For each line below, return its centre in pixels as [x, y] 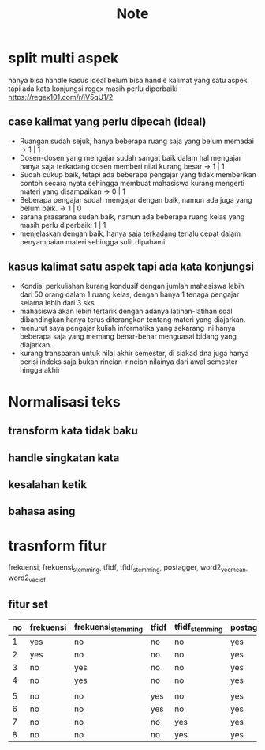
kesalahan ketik [48, 485]
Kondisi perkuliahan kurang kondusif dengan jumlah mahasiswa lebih [132, 286]
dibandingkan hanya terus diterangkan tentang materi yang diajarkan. [132, 319]
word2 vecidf [27, 578]
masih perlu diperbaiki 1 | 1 [63, 225]
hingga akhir [40, 369]
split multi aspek [63, 58]
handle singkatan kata [64, 458]
